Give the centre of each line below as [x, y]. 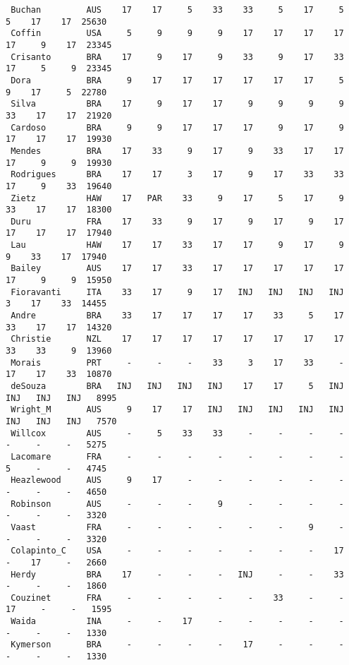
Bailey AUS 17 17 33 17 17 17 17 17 [177, 269]
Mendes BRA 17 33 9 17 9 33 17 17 [177, 151]
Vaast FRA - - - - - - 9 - [177, 527]
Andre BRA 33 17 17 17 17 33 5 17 [177, 316]
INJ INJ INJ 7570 [61, 421]
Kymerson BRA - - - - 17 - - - [177, 645]
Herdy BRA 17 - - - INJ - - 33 [177, 574]
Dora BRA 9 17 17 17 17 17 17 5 [177, 80]
